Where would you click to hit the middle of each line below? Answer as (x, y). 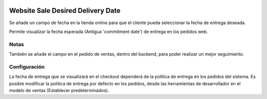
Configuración (27, 66)
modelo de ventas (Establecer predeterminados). (59, 90)
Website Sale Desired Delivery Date (65, 11)
